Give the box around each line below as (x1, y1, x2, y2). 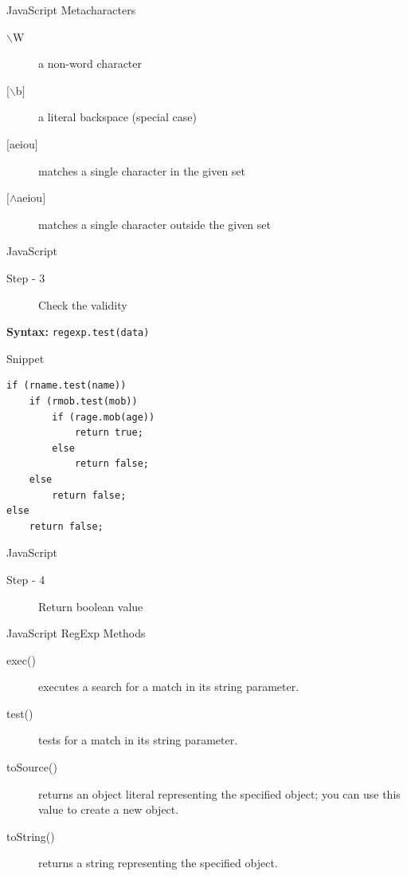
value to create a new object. (38, 801, 179, 818)
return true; (74, 427, 143, 439)
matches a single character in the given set (38, 162, 246, 179)
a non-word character (38, 55, 143, 72)
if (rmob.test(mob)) (29, 395, 138, 407)
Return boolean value (38, 598, 143, 614)
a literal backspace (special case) (38, 109, 197, 125)
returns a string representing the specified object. (38, 854, 278, 871)
